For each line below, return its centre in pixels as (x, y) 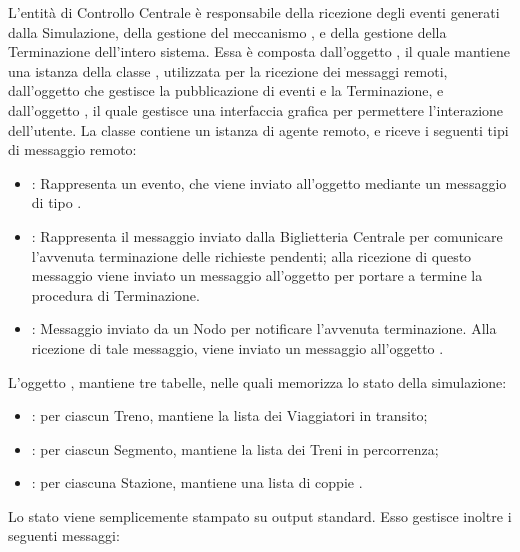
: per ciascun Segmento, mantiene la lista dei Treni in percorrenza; (235, 448)
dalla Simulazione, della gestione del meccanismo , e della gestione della (227, 31)
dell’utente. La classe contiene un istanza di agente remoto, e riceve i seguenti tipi (258, 129)
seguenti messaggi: (64, 535)
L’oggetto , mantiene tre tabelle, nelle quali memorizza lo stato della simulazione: (257, 381)
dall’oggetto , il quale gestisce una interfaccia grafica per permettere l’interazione (256, 109)
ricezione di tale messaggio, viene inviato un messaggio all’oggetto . (237, 347)
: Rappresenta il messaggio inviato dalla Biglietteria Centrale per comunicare (267, 235)
